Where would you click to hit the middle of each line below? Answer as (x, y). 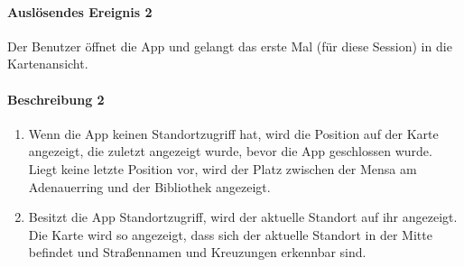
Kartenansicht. (48, 64)
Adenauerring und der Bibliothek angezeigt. (149, 186)
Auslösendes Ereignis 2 (80, 11)
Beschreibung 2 (56, 99)
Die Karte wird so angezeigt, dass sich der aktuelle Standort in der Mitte (230, 234)
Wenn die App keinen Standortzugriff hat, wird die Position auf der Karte (233, 133)
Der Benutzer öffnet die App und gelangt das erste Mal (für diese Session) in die (230, 46)
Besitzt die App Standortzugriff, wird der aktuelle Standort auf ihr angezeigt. (243, 217)
